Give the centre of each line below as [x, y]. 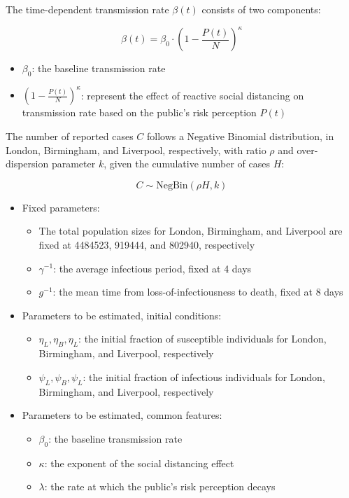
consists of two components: [261, 9]
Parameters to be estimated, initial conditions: [122, 315]
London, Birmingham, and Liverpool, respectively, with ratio [136, 150]
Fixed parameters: [61, 207]
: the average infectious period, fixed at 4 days [152, 268]
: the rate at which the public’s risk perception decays [160, 486]
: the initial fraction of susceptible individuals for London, [202, 339]
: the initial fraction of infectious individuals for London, [204, 376]
